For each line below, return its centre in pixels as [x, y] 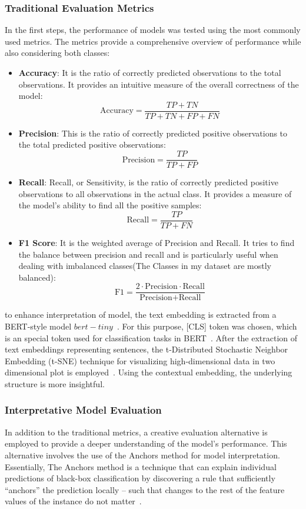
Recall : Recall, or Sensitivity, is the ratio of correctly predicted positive [148, 182]
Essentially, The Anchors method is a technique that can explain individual [141, 466]
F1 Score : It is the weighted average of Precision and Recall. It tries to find [157, 242]
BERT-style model [38, 326]
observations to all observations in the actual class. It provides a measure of [155, 193]
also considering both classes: [57, 53]
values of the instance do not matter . [73, 501]
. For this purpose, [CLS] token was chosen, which [207, 326]
